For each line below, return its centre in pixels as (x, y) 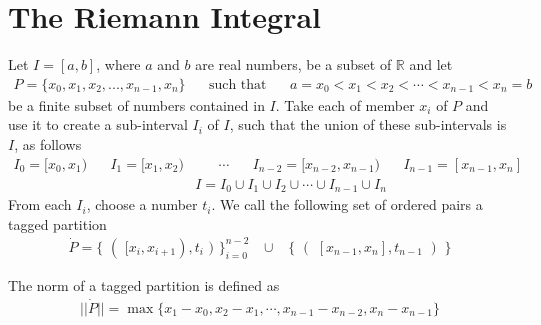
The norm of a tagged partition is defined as (144, 284)
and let (431, 64)
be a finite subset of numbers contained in (136, 104)
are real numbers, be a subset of (293, 64)
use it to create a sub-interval (98, 124)
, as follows (48, 143)
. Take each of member (345, 104)
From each (40, 204)
